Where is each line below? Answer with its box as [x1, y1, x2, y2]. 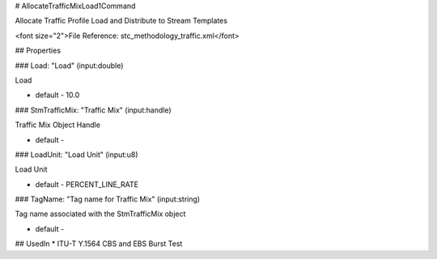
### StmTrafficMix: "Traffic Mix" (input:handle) [15, 105, 172, 115]
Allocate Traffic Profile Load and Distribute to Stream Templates [15, 16, 228, 26]
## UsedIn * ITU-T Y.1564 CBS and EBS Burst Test [15, 239, 183, 248]
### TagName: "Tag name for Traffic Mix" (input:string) [15, 194, 201, 204]
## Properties [15, 45, 61, 56]
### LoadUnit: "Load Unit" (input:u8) [15, 150, 138, 159]
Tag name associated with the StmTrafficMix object [15, 209, 186, 219]
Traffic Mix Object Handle [15, 120, 101, 129]
